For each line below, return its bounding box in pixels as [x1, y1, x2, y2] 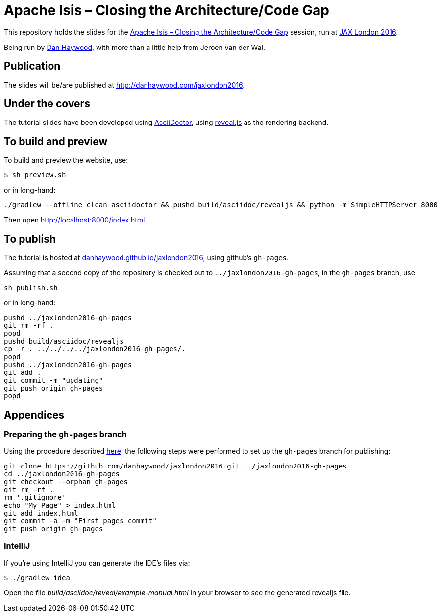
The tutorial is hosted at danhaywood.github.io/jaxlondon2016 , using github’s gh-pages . [4, 253, 289, 262]
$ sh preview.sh [4, 171, 66, 179]
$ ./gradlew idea [4, 574, 70, 582]
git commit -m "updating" [4, 376, 103, 385]
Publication [4, 60, 61, 73]
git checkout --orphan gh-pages [4, 478, 128, 486]
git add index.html [4, 509, 78, 517]
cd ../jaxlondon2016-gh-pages [4, 470, 120, 478]
